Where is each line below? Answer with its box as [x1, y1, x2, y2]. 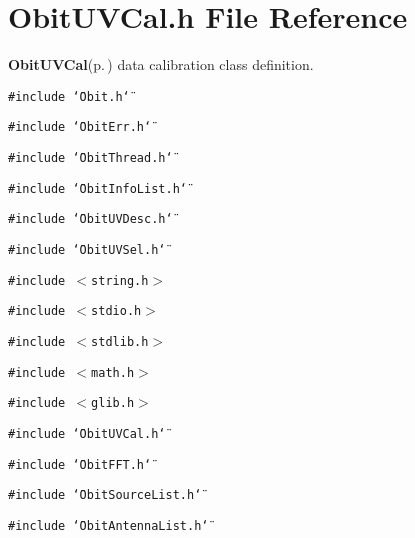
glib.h [91, 396, 135, 411]
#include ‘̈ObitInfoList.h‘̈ [8, 181, 187, 196]
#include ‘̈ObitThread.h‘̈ [8, 151, 173, 166]
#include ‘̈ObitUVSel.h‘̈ [8, 243, 166, 257]
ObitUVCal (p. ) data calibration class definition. [8, 54, 314, 75]
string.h [91, 273, 149, 288]
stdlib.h [91, 334, 149, 349]
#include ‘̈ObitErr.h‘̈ [8, 120, 152, 135]
